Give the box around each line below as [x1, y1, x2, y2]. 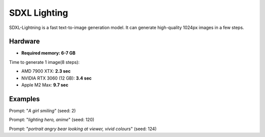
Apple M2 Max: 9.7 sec [21, 82, 69, 88]
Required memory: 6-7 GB [21, 50, 76, 56]
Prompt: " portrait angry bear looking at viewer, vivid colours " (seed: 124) [9, 126, 157, 132]
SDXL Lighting [9, 7, 68, 18]
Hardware [9, 37, 40, 46]
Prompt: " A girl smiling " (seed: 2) [9, 108, 76, 113]
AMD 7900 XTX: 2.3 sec [21, 68, 71, 74]
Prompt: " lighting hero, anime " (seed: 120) [9, 117, 95, 123]
